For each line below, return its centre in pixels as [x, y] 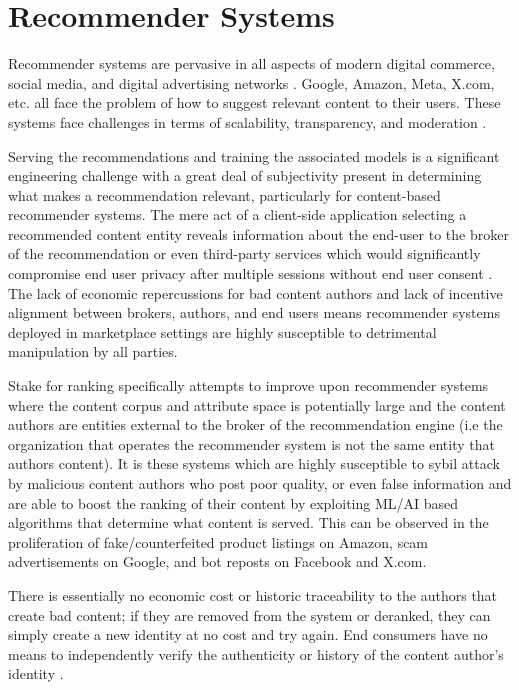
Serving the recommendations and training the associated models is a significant [254, 155]
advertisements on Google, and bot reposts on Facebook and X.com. [217, 561]
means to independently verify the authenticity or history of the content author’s [256, 653]
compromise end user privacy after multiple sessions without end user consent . [250, 273]
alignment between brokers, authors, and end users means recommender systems [254, 312]
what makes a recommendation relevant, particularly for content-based [224, 194]
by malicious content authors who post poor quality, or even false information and [260, 483]
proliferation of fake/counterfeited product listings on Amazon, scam [218, 541]
